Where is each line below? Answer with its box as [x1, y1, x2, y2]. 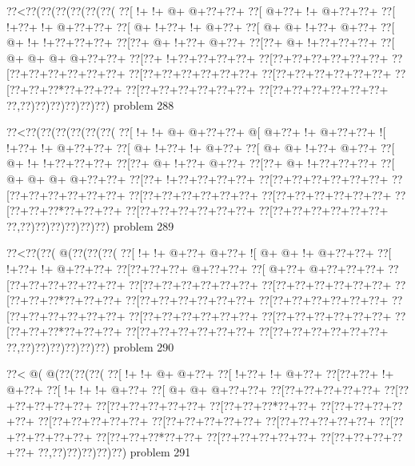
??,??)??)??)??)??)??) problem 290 [6, 338, 174, 355]
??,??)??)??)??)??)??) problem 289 [6, 217, 174, 234]
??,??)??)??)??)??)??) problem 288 [6, 96, 174, 113]
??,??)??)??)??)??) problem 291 [38, 444, 191, 460]
